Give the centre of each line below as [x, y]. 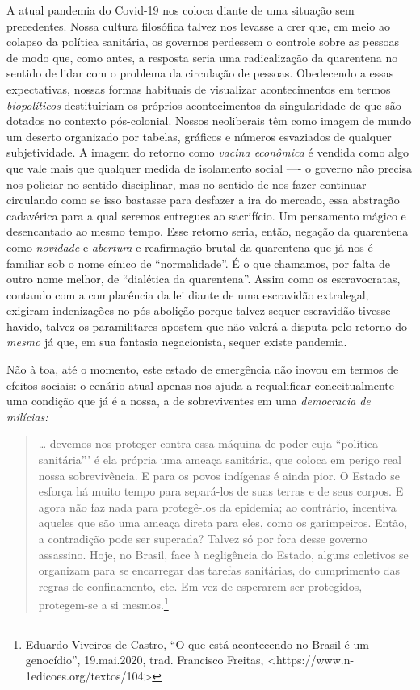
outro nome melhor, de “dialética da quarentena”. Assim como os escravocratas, [204, 279]
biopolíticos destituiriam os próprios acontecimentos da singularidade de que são [204, 105]
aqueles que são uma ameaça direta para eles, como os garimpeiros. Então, [223, 523]
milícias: [27, 416]
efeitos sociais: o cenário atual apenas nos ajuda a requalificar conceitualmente [200, 385]
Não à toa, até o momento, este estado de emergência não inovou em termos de [203, 369]
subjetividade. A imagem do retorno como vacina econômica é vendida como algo [208, 152]
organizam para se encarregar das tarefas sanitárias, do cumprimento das [219, 570]
